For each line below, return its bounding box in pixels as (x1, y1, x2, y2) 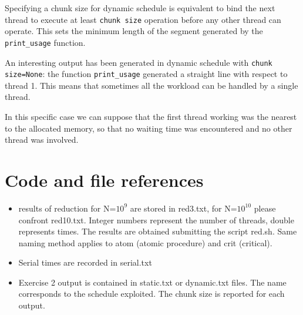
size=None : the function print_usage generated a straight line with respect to (5, 68, 288, 80)
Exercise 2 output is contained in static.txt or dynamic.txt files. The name (18, 276, 287, 288)
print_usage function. (5, 36, 86, 48)
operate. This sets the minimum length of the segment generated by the (5, 25, 263, 37)
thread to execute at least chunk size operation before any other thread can (5, 13, 281, 25)
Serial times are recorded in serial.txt (18, 256, 152, 269)
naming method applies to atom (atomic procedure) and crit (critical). (18, 236, 272, 249)
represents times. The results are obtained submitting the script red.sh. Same (18, 225, 297, 237)
